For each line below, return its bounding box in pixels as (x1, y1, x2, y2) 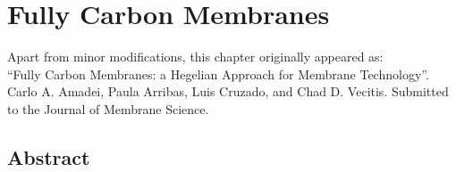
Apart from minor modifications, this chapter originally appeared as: (7, 47, 384, 66)
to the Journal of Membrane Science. (7, 99, 209, 118)
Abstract (7, 143, 90, 170)
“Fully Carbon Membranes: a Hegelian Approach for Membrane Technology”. (7, 64, 429, 83)
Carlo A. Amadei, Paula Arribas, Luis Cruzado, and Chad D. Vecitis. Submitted (7, 82, 449, 101)
